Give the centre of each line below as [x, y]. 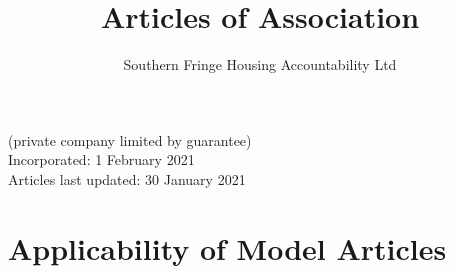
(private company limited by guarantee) [130, 139]
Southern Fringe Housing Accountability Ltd [260, 64]
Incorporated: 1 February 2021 [101, 159]
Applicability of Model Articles [227, 247]
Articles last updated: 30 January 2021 [127, 178]
